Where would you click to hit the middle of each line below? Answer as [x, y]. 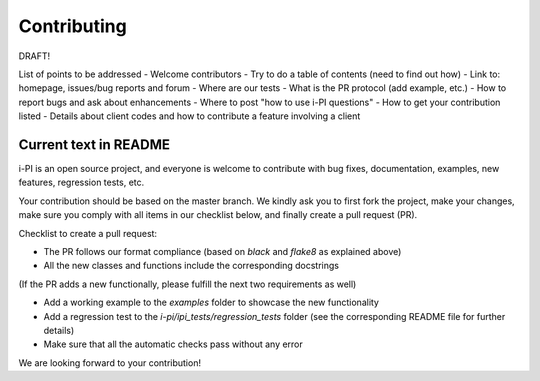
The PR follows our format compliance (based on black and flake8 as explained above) [222, 251]
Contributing [72, 26]
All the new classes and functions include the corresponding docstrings [191, 266]
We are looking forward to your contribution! [110, 362]
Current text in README [94, 144]
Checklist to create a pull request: [88, 233]
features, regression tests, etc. [81, 182]
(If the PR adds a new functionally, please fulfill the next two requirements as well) [187, 284]
